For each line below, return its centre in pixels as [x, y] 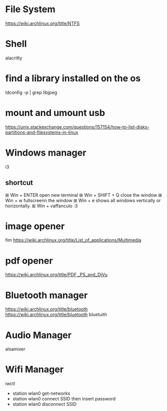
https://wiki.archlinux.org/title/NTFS [43, 23]
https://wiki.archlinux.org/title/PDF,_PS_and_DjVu [56, 275]
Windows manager [46, 153]
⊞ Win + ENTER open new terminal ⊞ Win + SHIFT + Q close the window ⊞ [84, 195]
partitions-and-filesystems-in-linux [42, 132]
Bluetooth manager [47, 295]
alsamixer [15, 349]
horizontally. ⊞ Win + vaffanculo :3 [41, 206]
